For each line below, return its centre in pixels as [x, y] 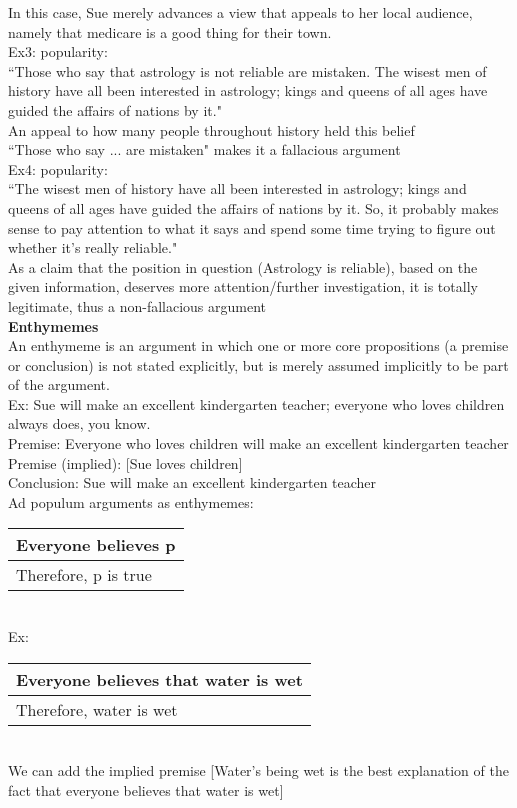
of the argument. [59, 384]
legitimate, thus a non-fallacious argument [137, 305]
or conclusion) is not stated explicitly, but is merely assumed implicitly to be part [258, 364]
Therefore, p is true [84, 575]
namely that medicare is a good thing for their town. [170, 31]
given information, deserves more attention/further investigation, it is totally [243, 286]
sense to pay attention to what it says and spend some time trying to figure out [252, 227]
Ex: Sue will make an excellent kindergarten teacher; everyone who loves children [256, 403]
